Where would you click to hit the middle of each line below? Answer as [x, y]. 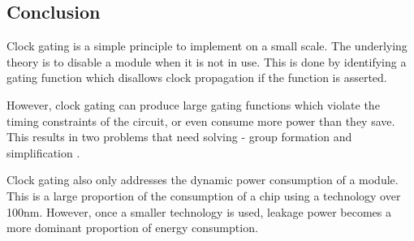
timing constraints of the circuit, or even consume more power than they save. [201, 120]
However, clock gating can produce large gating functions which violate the [193, 104]
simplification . [43, 152]
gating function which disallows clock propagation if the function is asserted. [197, 77]
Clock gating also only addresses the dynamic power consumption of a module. [203, 180]
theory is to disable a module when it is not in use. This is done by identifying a [207, 61]
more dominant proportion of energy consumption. [132, 228]
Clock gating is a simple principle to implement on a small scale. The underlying [207, 46]
